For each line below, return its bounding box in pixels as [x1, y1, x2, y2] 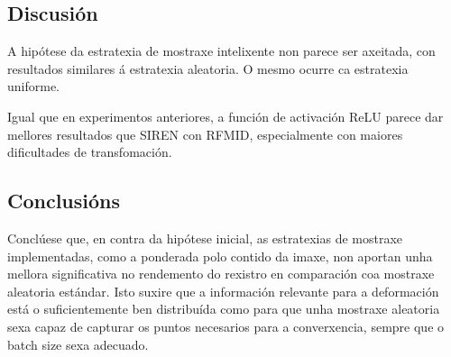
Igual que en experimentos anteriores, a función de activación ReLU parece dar [7, 106, 444, 125]
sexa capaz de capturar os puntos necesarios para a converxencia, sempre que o [7, 316, 445, 335]
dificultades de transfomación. [7, 142, 172, 161]
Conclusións [7, 187, 121, 215]
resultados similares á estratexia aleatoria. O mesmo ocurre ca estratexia [7, 59, 409, 78]
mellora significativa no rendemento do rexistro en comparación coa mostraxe [7, 264, 435, 283]
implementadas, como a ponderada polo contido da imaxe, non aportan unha [7, 246, 433, 265]
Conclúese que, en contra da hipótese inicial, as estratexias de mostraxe [7, 228, 403, 247]
